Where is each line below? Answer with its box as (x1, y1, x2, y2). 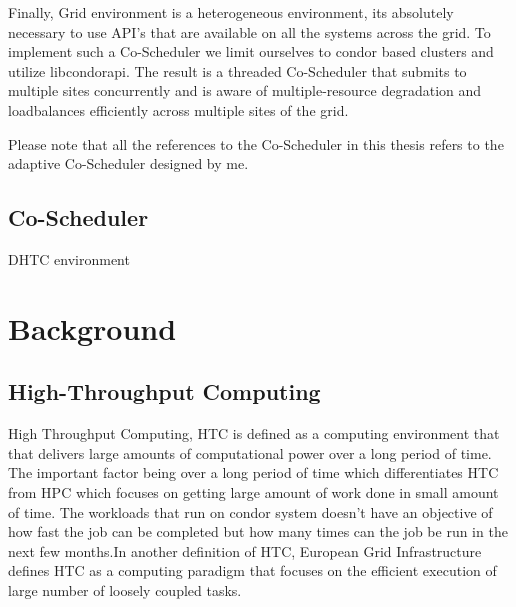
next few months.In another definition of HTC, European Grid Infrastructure (8, 540, 482, 561)
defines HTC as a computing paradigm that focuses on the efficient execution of (8, 560, 497, 581)
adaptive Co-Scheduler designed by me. (8, 153, 249, 174)
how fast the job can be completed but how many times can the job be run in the (8, 521, 508, 542)
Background (8, 307, 177, 348)
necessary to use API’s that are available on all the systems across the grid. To (8, 21, 491, 42)
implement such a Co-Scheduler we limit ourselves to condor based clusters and (8, 41, 494, 62)
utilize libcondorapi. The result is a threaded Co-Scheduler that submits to (8, 60, 467, 81)
